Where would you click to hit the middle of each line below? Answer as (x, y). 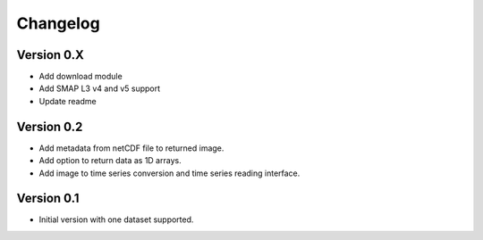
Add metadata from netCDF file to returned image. (131, 148)
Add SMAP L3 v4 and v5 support (100, 88)
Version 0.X (50, 55)
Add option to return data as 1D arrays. (110, 161)
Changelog (58, 23)
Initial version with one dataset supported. (116, 219)
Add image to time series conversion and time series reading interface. (169, 173)
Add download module (80, 77)
